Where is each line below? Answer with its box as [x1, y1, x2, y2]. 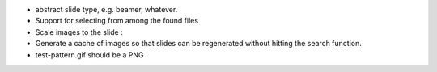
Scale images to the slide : [35, 27, 123, 36]
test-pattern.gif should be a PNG [35, 49, 145, 60]
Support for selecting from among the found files [35, 16, 198, 26]
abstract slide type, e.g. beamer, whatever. [35, 5, 178, 14]
